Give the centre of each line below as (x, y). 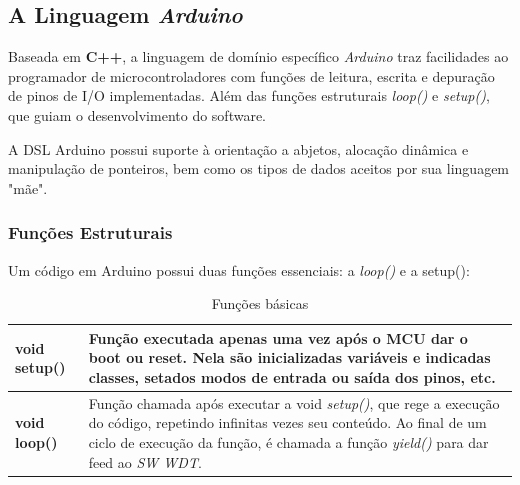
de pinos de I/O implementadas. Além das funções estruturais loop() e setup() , (249, 95)
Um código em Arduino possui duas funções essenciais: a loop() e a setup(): (239, 269)
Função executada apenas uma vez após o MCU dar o (278, 337)
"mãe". (28, 187)
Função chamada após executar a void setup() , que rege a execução (294, 402)
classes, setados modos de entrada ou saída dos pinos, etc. (292, 376)
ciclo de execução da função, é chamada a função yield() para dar (288, 441)
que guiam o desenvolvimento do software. (137, 114)
